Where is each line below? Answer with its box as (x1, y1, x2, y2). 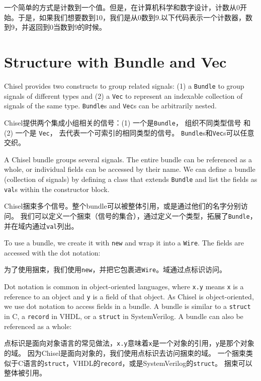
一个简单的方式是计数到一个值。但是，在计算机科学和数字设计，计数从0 (4, 2, 240, 12)
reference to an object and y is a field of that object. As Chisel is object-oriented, (4, 291, 254, 301)
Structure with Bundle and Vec (4, 51, 227, 72)
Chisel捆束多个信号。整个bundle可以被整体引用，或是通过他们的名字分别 (4, 201, 241, 211)
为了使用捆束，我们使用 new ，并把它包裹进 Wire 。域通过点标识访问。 (4, 264, 227, 275)
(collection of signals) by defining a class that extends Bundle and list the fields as (4, 173, 257, 184)
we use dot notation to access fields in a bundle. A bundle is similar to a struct (4, 301, 251, 311)
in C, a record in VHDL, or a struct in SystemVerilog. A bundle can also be (4, 311, 243, 322)
